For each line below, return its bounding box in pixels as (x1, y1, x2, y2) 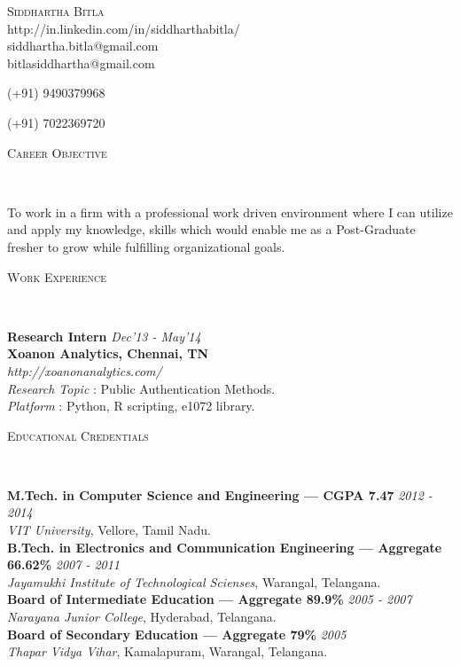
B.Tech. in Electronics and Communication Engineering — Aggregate (7, 537, 442, 556)
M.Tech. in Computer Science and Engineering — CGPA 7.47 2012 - (7, 485, 433, 504)
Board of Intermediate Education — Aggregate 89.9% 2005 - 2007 (7, 590, 412, 608)
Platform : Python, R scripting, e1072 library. (7, 396, 255, 415)
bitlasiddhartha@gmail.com (7, 53, 155, 72)
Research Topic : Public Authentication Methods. (7, 379, 276, 397)
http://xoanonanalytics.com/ (7, 361, 162, 380)
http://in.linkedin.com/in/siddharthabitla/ (7, 19, 240, 37)
